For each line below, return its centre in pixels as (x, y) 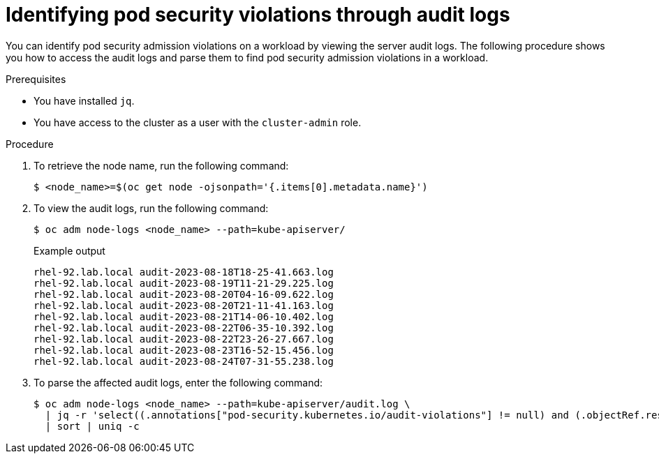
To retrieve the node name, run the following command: (161, 165)
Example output (69, 250)
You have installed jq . (84, 100)
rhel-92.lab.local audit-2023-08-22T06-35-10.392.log (184, 328)
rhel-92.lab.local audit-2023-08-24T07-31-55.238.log (184, 361)
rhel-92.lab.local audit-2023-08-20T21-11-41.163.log (184, 305)
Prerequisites (36, 79)
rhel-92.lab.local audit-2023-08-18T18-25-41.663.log (184, 272)
